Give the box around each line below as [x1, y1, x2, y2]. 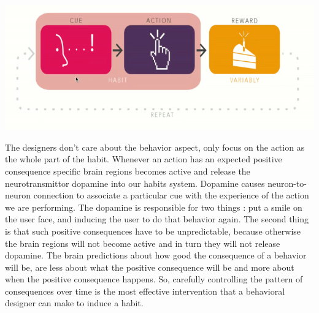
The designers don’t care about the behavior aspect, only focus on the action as [5, 140, 305, 153]
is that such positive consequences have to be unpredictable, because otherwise [5, 224, 301, 237]
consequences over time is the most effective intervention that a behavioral [5, 284, 285, 297]
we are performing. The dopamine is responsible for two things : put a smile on [5, 200, 302, 213]
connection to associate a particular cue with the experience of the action [33, 189, 309, 202]
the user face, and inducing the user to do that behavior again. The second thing [5, 213, 309, 225]
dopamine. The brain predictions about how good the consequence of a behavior [5, 249, 307, 262]
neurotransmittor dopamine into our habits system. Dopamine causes [5, 176, 265, 189]
